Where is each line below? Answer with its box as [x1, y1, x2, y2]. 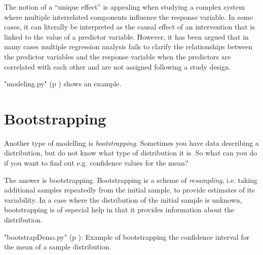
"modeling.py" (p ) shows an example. [4, 78, 122, 89]
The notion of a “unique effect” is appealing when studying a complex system [4, 2, 245, 12]
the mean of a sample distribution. [4, 241, 111, 252]
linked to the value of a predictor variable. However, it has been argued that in [4, 31, 249, 42]
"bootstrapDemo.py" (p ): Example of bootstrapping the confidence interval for [4, 231, 250, 242]
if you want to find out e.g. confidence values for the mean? [4, 157, 189, 168]
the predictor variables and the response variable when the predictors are [4, 51, 231, 61]
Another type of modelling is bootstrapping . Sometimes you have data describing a [4, 137, 259, 148]
